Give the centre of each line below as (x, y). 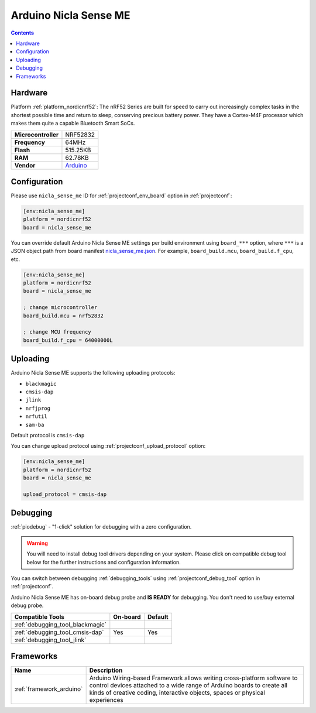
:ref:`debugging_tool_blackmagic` (61, 625)
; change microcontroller (60, 308)
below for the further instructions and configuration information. (104, 562)
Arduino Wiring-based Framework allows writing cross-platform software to (193, 678)
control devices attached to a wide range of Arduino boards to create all (188, 685)
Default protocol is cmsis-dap (48, 435)
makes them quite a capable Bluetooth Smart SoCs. (73, 124)
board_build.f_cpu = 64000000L (68, 340)
